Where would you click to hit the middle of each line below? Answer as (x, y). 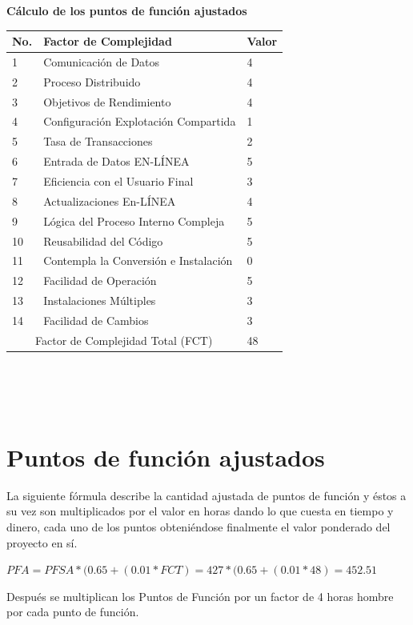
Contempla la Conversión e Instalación (138, 260)
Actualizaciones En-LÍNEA (110, 200)
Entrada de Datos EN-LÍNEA (116, 161)
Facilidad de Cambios (96, 320)
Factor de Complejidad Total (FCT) (124, 340)
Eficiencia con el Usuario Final (118, 181)
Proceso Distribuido (92, 81)
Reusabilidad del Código (103, 240)
